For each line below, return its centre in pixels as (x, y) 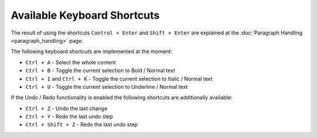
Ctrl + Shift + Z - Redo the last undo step (82, 125)
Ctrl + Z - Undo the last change (67, 108)
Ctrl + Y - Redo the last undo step (69, 116)
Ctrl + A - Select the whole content (71, 62)
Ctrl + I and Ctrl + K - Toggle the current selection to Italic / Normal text (119, 78)
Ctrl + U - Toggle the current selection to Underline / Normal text (107, 87)
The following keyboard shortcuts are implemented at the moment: (92, 51)
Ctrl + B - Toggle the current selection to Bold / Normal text (100, 71)
